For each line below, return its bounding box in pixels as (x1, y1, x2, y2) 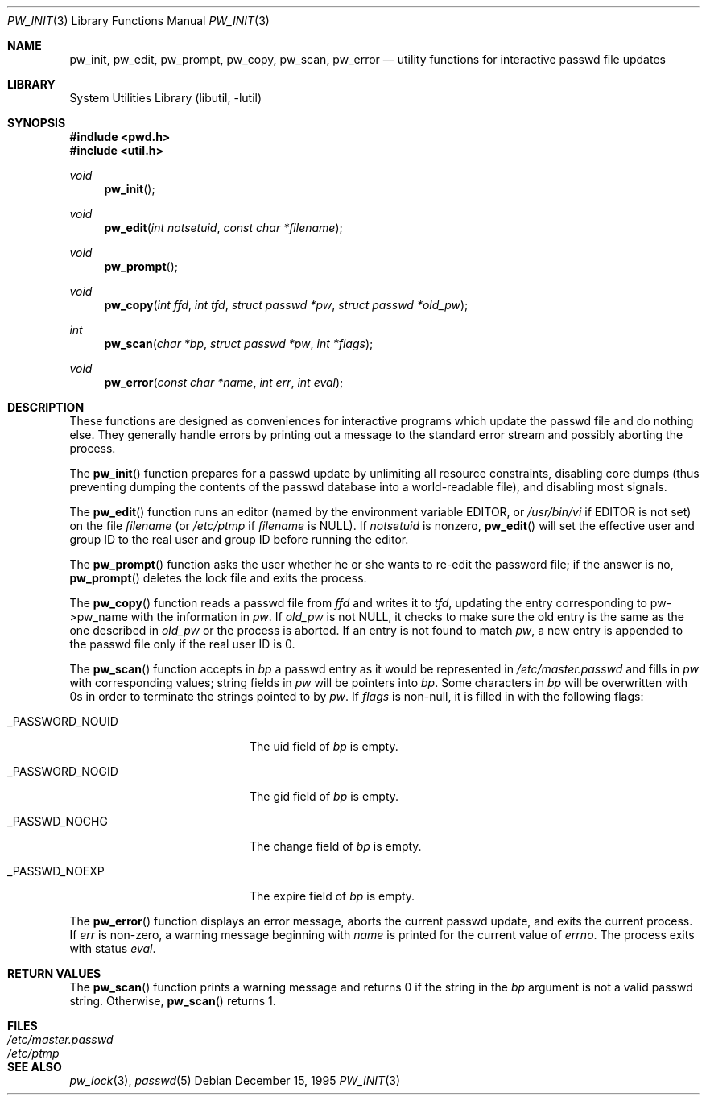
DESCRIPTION (7, 400, 85, 414)
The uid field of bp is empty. (250, 739, 398, 753)
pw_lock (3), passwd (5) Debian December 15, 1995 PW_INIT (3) (69, 1074, 400, 1087)
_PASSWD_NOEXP (7, 864, 105, 878)
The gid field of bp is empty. (250, 789, 399, 803)
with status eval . (69, 942, 156, 955)
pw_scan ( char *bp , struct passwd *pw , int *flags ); (104, 337, 374, 350)
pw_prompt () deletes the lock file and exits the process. (69, 571, 367, 585)
